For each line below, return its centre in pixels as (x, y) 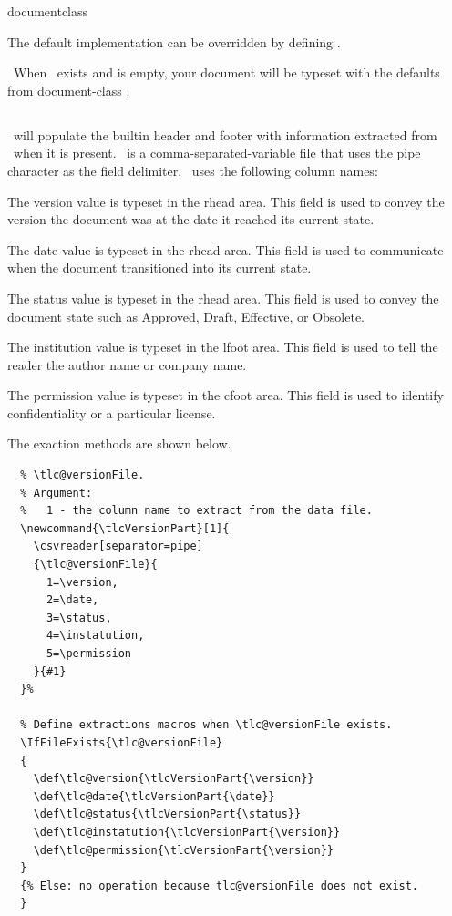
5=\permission (89, 654)
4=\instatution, (95, 636)
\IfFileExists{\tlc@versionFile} (122, 742)
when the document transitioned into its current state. (159, 268)
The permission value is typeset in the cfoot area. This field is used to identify (226, 395)
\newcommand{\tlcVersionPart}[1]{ (125, 528)
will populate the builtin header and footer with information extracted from (225, 134)
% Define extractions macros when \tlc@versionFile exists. (206, 725)
